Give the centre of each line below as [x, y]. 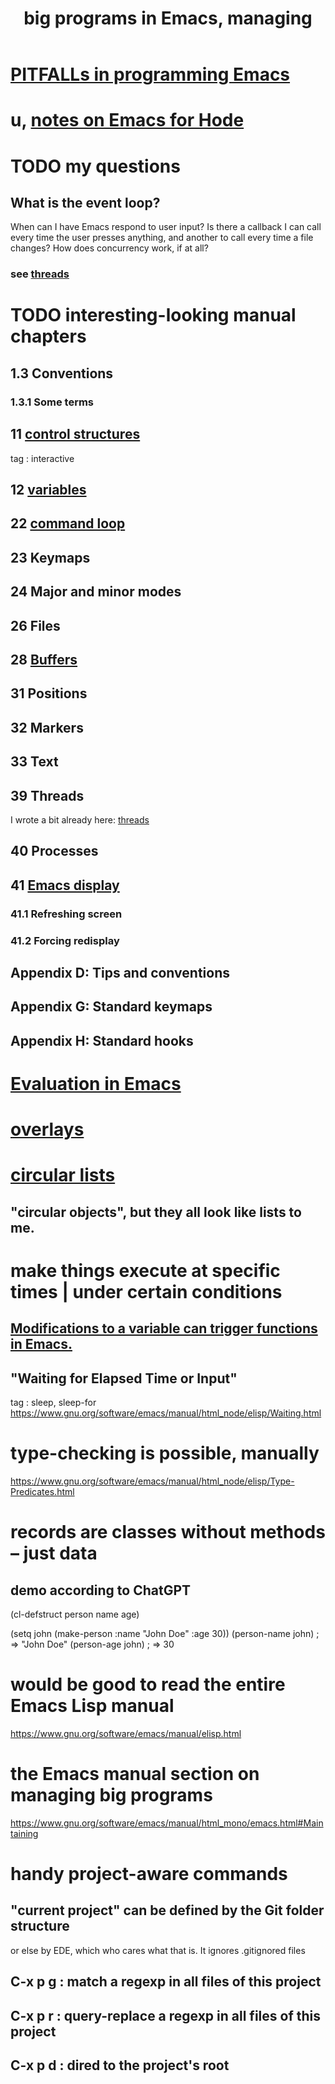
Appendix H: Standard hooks [102, 1040]
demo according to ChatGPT [101, 1590]
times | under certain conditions [146, 1291]
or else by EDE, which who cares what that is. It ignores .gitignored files [158, 1950]
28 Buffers [44, 659]
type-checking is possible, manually [165, 1453]
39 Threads [47, 795]
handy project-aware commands [149, 1874]
